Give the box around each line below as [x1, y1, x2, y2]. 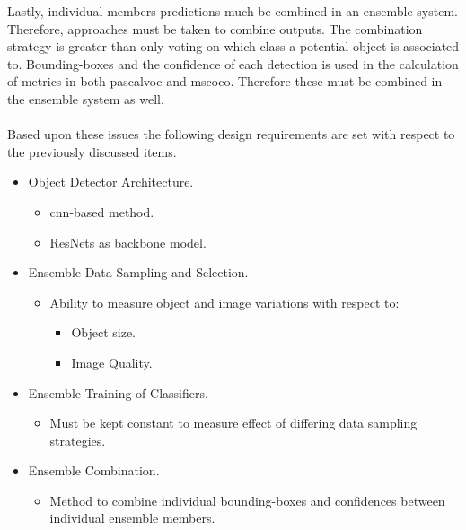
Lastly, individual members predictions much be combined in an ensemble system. [7, 2, 458, 20]
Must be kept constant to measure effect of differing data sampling [49, 413, 418, 432]
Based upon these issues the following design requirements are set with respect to [7, 125, 455, 143]
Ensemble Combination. [28, 461, 160, 480]
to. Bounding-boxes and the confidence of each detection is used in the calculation [7, 54, 459, 73]
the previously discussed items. [7, 142, 177, 161]
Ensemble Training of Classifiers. [28, 383, 208, 402]
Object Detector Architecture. [28, 172, 194, 191]
